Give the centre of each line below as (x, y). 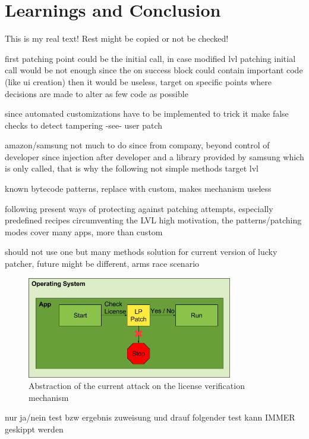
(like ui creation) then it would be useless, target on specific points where (138, 81)
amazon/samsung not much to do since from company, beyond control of (137, 145)
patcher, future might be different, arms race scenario (102, 264)
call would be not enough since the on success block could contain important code (154, 70)
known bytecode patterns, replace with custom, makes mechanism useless (138, 189)
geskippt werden (34, 429)
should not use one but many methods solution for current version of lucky (141, 252)
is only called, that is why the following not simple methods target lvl (132, 168)
